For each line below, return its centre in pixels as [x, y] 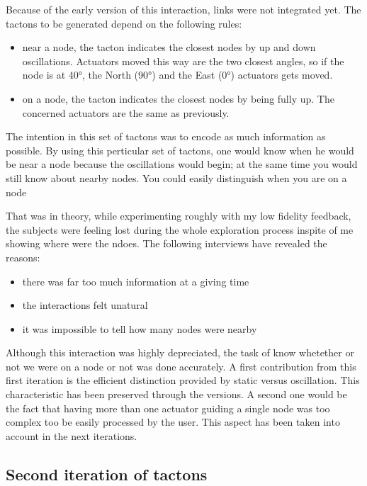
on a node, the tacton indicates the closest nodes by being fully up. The [178, 98]
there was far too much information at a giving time [136, 281]
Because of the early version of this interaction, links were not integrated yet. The [183, 9]
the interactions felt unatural [85, 305]
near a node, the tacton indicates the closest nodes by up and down [169, 47]
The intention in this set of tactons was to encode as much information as [166, 136]
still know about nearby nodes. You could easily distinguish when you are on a [176, 177]
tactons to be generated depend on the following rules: [124, 23]
